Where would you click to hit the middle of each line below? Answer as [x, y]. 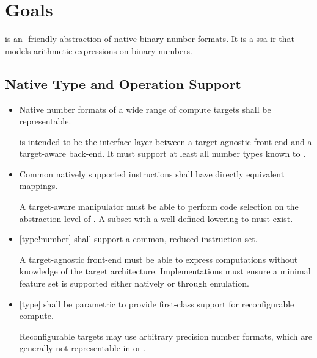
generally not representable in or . [82, 348]
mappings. [38, 186]
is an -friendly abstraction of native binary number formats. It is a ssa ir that [150, 39]
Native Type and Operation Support [123, 83]
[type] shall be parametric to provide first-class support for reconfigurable [157, 303]
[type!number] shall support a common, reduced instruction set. [138, 239]
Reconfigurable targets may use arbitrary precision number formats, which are [166, 336]
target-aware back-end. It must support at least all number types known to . [162, 153]
